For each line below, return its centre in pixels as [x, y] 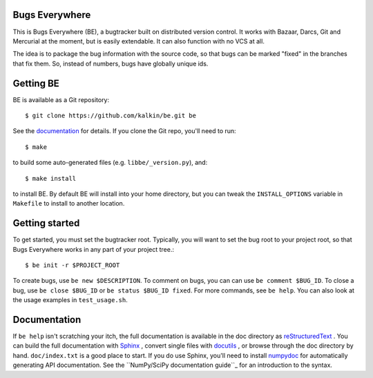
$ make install [51, 178]
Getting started [46, 223]
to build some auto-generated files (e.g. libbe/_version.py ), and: [110, 163]
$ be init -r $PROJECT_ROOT [73, 265]
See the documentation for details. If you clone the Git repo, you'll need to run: [124, 131]
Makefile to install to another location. [69, 203]
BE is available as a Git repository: [61, 99]
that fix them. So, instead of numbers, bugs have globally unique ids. [111, 63]
